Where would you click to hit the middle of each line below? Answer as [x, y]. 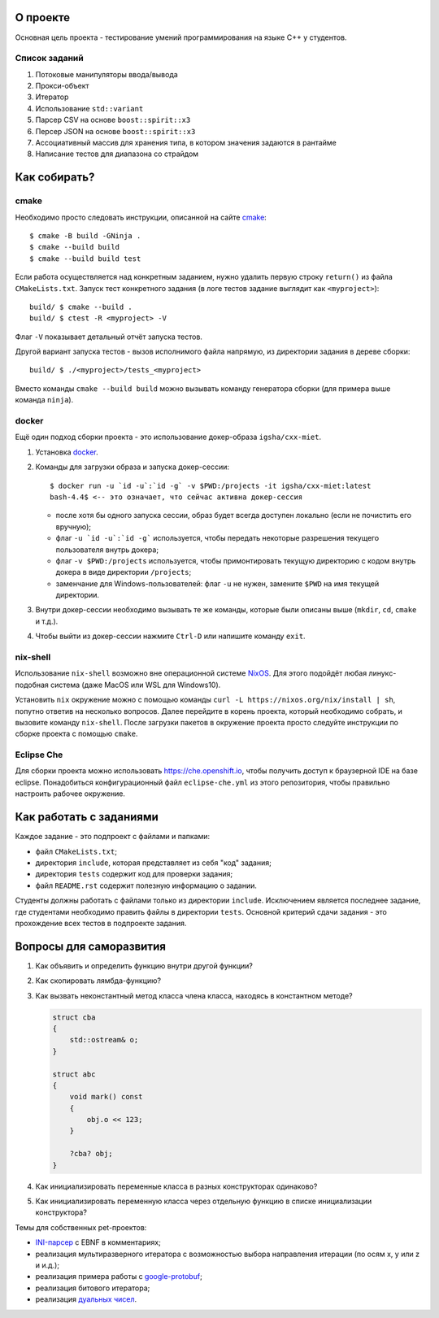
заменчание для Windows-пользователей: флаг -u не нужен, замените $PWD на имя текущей [217, 583]
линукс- [382, 673]
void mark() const [106, 1097]
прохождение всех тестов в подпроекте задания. [101, 923]
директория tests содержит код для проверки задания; [134, 874]
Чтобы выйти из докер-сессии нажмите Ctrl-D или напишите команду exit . [170, 636]
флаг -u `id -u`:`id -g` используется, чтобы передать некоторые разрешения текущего [217, 538]
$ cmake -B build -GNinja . [85, 235]
